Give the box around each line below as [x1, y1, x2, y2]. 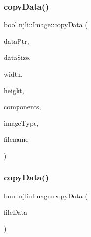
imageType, [4, 118, 39, 128]
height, [4, 85, 24, 95]
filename [4, 134, 29, 144]
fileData [4, 207, 28, 217]
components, [4, 101, 41, 112]
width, [4, 69, 23, 79]
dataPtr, [4, 36, 29, 46]
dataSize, [4, 52, 31, 62]
